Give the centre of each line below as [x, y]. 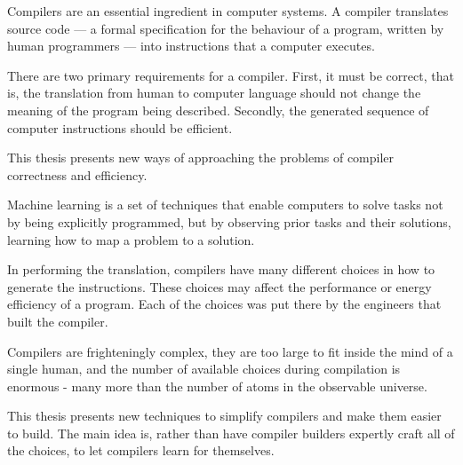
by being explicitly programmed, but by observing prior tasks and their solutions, [229, 221]
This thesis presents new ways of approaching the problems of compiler [201, 158]
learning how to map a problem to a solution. [131, 239]
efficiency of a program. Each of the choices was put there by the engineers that [224, 304]
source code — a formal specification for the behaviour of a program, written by [226, 28]
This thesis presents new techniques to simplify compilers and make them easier [224, 416]
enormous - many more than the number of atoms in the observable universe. [217, 386]
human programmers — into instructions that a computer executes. [191, 46]
